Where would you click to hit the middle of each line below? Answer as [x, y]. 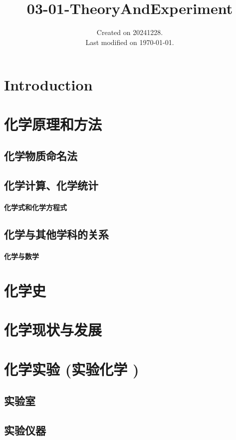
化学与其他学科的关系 [56, 234]
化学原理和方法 [53, 124]
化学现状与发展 [53, 330]
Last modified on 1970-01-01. [130, 42]
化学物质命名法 [41, 156]
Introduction [48, 85]
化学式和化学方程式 [35, 207]
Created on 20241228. [130, 32]
